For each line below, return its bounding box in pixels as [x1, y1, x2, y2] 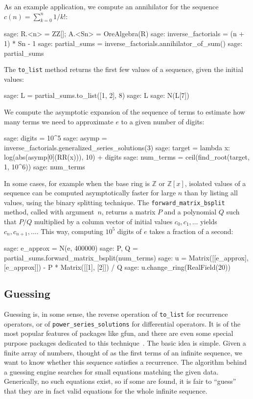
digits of [117, 226, 142, 236]
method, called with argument [4, 207, 94, 217]
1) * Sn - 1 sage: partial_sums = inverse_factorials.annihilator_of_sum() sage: [4, 38, 243, 48]
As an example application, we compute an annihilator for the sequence [4, 1, 219, 11]
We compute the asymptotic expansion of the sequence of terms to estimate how [4, 107, 245, 117]
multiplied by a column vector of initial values [34, 216, 173, 227]
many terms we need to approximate [4, 116, 114, 126]
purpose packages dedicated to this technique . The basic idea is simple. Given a [4, 337, 246, 348]
